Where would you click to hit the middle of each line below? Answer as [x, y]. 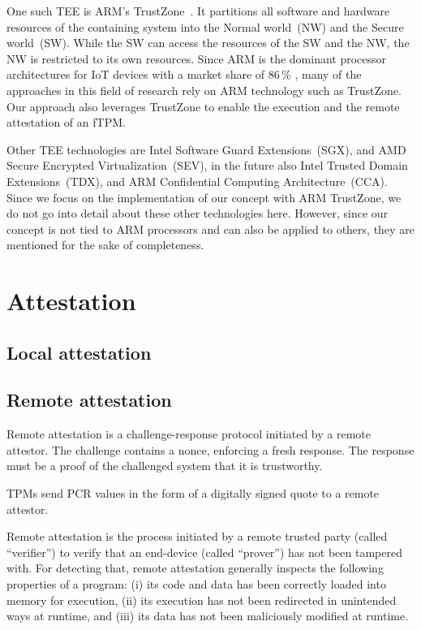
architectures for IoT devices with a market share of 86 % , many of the [184, 74]
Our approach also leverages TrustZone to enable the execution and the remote [203, 106]
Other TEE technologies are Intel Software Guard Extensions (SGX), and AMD [206, 149]
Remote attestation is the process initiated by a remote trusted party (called [197, 536]
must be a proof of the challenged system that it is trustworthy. [165, 466]
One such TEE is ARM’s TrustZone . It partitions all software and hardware [198, 11]
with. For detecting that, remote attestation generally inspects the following [195, 568]
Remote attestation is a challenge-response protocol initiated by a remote [189, 434]
